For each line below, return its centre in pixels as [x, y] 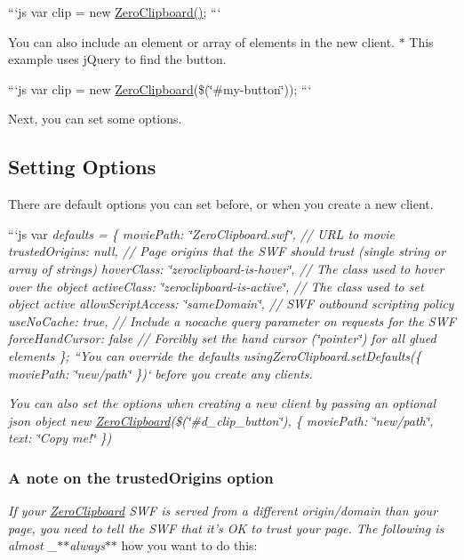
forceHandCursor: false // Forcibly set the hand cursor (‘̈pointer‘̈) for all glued [222, 338]
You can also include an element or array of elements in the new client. [202, 41]
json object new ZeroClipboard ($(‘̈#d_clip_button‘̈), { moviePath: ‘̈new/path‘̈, [221, 420]
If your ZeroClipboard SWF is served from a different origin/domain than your [223, 511]
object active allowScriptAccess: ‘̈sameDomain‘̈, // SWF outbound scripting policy [231, 304]
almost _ [33, 545]
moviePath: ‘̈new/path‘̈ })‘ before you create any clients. [160, 373]
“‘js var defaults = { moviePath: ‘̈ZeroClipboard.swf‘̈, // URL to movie [202, 233]
